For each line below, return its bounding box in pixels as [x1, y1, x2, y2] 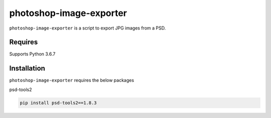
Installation [9, 64, 45, 72]
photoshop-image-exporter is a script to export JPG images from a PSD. [9, 25, 166, 31]
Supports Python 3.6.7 [9, 51, 56, 57]
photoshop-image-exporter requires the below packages [9, 77, 134, 83]
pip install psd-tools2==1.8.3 [20, 100, 97, 105]
